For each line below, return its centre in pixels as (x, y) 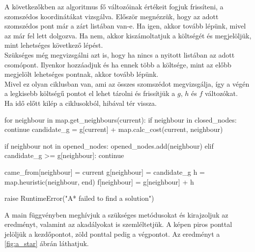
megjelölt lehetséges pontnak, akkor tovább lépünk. (82, 74)
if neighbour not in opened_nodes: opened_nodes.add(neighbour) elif (109, 145)
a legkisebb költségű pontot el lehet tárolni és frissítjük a (90, 93)
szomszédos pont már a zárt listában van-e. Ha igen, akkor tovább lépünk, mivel (125, 26)
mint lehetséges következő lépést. (54, 45)
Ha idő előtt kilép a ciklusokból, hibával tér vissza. (81, 103)
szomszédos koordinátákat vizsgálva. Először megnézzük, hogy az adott (112, 16)
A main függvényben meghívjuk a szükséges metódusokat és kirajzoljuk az (116, 214)
